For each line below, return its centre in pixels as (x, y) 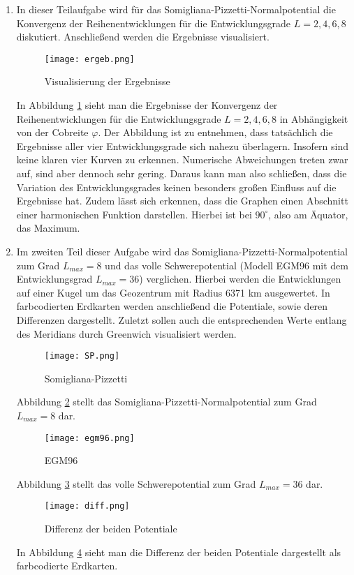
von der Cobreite (52, 132)
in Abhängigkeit (314, 118)
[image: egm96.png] (89, 438)
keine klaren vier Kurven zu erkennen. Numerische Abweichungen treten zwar (182, 159)
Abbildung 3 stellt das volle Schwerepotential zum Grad (136, 483)
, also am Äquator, (308, 214)
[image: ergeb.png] (89, 59)
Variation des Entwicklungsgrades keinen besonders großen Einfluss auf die (176, 187)
